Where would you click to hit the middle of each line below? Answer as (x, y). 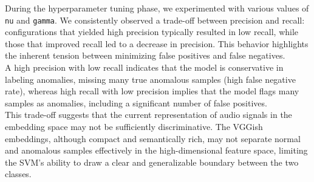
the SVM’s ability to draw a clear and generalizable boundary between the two (152, 162)
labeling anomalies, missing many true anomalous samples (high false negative (150, 79)
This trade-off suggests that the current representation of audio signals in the (148, 115)
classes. (18, 174)
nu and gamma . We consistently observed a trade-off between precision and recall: (155, 20)
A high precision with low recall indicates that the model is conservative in (144, 67)
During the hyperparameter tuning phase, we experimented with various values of (157, 8)
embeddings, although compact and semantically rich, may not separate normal (153, 138)
